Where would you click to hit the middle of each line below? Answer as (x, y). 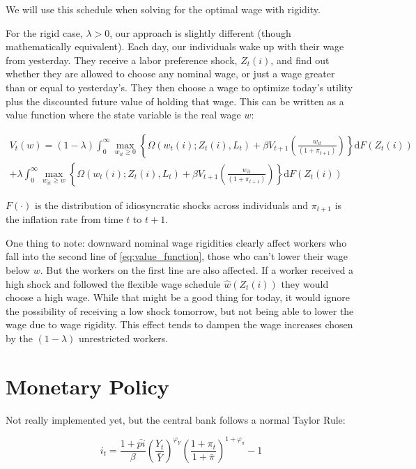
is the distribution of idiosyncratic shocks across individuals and (172, 205)
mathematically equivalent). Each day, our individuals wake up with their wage (175, 46)
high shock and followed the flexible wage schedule (113, 283)
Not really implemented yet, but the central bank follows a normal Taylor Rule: (176, 419)
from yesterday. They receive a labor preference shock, (122, 60)
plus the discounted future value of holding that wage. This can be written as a (175, 101)
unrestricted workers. (123, 338)
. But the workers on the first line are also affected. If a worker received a (197, 270)
